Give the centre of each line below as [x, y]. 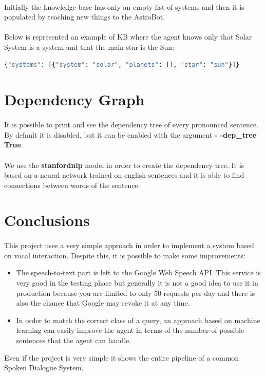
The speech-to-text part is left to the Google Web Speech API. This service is [138, 272]
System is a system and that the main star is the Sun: [89, 46]
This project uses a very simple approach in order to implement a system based [129, 245]
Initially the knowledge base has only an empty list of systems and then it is [124, 6]
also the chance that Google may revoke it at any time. [103, 303]
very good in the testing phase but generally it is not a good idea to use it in [137, 283]
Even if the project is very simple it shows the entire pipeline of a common [122, 357]
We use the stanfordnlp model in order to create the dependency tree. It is [124, 165]
